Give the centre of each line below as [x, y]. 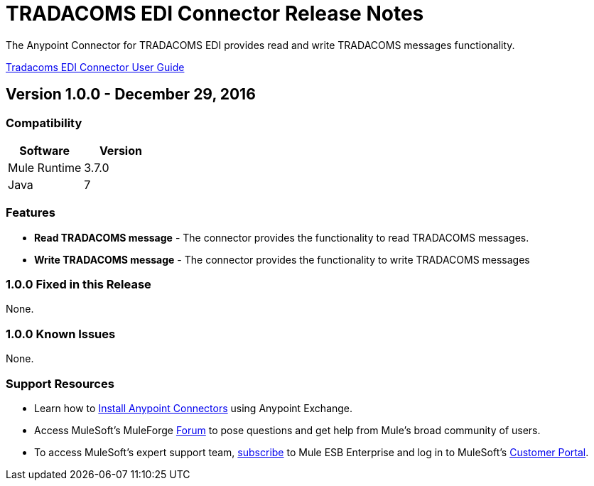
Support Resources [60, 383]
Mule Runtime [45, 167]
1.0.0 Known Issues [61, 334]
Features [31, 213]
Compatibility [44, 123]
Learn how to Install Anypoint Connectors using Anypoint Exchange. [194, 408]
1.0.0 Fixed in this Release [79, 285]
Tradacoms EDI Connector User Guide [95, 67]
